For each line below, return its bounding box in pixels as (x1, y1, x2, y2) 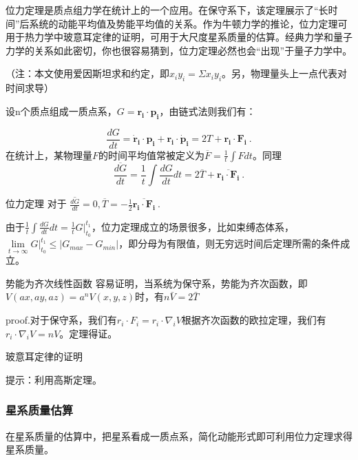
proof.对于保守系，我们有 (6, 313, 117, 327)
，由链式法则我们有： (159, 103, 256, 118)
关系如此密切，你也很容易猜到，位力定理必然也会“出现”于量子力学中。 (34, 43, 352, 57)
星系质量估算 (6, 401, 74, 419)
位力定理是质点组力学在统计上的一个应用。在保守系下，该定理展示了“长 (6, 3, 328, 17)
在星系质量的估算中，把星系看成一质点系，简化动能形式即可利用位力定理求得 (6, 428, 352, 443)
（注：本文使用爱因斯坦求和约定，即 (6, 66, 169, 81)
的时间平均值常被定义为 (98, 147, 205, 162)
